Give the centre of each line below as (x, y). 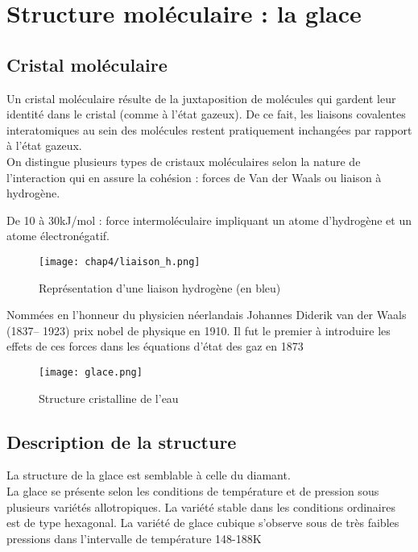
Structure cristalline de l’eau (109, 398)
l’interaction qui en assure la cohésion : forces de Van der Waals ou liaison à (194, 177)
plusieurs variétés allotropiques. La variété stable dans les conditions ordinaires (201, 506)
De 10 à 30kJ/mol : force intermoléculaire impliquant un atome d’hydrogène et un (209, 220)
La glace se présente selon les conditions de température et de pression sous (193, 491)
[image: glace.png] (91, 372)
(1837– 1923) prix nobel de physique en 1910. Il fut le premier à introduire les (199, 330)
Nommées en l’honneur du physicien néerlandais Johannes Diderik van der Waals (207, 315)
